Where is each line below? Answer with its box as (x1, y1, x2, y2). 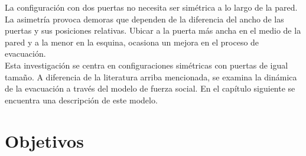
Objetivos (5, 128, 84, 152)
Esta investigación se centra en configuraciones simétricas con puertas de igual (5, 58, 288, 71)
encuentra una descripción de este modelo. (5, 93, 158, 106)
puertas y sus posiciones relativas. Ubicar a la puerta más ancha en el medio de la (5, 24, 301, 37)
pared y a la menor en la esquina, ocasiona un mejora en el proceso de (5, 35, 259, 48)
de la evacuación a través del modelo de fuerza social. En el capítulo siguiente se (5, 82, 295, 95)
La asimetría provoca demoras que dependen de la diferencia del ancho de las (5, 12, 284, 25)
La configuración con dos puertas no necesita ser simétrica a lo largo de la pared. (5, 1, 298, 13)
